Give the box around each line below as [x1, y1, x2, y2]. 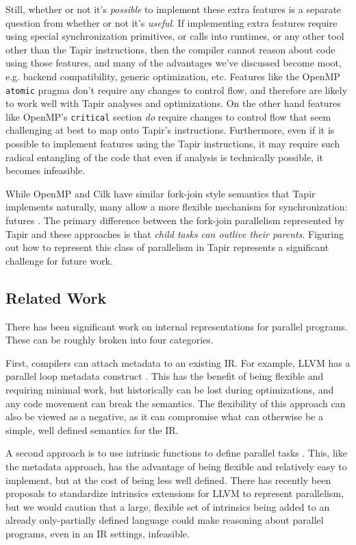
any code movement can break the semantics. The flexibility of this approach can [5, 396, 346, 410]
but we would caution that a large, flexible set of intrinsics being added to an [5, 499, 330, 513]
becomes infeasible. [5, 163, 86, 178]
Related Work [5, 287, 107, 308]
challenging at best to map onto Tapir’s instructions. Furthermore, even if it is [5, 123, 335, 137]
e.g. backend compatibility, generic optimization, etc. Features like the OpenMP [5, 69, 341, 83]
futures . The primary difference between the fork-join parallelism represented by [5, 213, 345, 228]
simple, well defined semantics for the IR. [5, 422, 179, 437]
